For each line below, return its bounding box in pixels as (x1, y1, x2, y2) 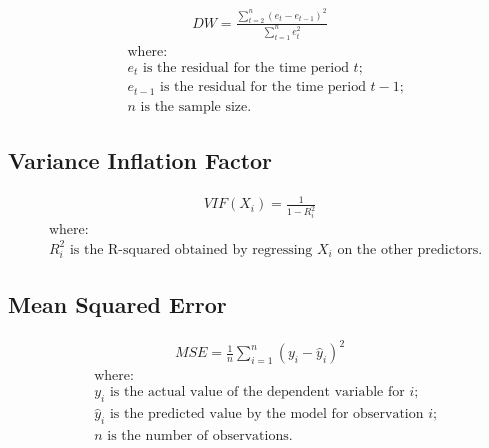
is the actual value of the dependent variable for (109, 385, 405, 400)
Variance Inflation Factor (8, 145, 273, 176)
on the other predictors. (337, 242, 483, 257)
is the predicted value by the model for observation (109, 407, 424, 422)
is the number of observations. (107, 429, 293, 444)
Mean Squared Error (8, 288, 227, 319)
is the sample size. (140, 99, 252, 114)
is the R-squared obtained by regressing (69, 242, 313, 257)
